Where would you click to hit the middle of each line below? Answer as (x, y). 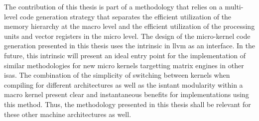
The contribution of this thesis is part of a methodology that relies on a (113, 6)
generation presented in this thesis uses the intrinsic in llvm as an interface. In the (129, 46)
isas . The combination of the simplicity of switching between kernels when (117, 75)
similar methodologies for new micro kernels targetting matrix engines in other (124, 65)
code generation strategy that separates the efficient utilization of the (126, 16)
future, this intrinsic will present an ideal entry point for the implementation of (125, 55)
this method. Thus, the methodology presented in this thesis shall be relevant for (128, 104)
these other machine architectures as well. (68, 114)
